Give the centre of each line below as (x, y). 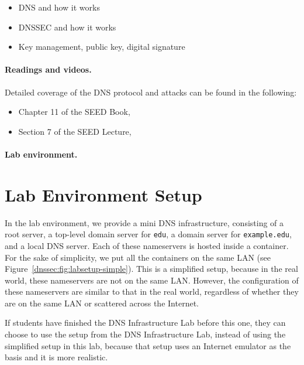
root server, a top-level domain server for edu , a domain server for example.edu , (148, 234)
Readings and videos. (48, 69)
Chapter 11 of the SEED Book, (74, 112)
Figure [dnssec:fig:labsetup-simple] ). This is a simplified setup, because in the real (151, 269)
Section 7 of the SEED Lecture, (75, 131)
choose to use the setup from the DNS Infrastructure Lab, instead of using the (145, 334)
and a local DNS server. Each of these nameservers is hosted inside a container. (147, 245)
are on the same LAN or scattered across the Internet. (102, 303)
